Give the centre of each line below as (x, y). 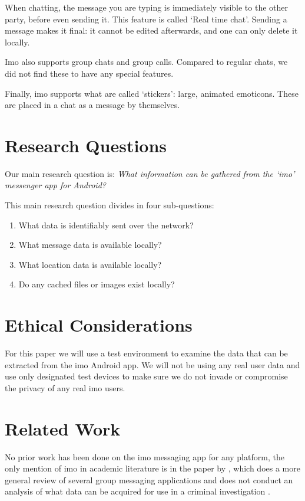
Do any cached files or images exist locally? (97, 284)
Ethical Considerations (99, 325)
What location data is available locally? (90, 264)
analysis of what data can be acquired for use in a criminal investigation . (137, 491)
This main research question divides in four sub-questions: (110, 205)
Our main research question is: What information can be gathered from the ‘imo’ (150, 173)
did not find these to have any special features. (89, 73)
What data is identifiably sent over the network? (106, 225)
